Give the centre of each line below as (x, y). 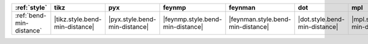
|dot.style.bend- (321, 19)
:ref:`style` (31, 8)
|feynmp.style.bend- (192, 19)
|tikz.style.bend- (78, 19)
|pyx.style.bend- (132, 19)
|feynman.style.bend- (260, 19)
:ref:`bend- (31, 15)
